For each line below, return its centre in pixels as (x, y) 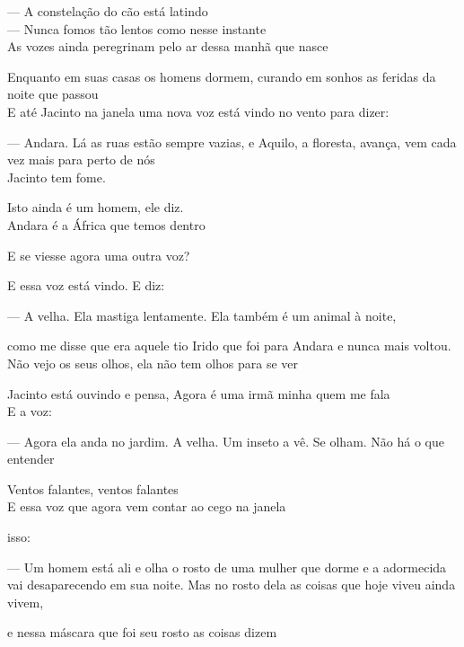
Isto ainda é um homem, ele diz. (96, 207)
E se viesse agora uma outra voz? (99, 255)
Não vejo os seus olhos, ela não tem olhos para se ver (153, 363)
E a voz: (30, 411)
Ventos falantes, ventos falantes (93, 488)
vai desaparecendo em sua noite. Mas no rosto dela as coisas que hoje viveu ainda (232, 585)
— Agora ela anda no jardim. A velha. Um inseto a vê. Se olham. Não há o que (226, 441)
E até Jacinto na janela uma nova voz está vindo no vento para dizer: (198, 111)
